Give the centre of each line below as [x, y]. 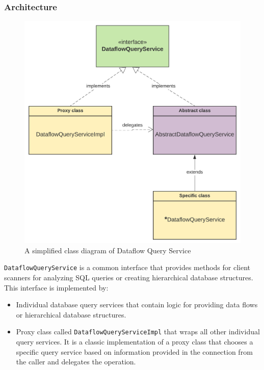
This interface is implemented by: [56, 287]
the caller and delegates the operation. [76, 362]
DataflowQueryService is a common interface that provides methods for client [127, 267]
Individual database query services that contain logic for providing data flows [137, 305]
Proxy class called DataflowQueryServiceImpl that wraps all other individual [138, 332]
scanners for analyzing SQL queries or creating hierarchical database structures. [129, 277]
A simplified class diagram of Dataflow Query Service [108, 250]
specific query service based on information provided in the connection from [134, 351]
